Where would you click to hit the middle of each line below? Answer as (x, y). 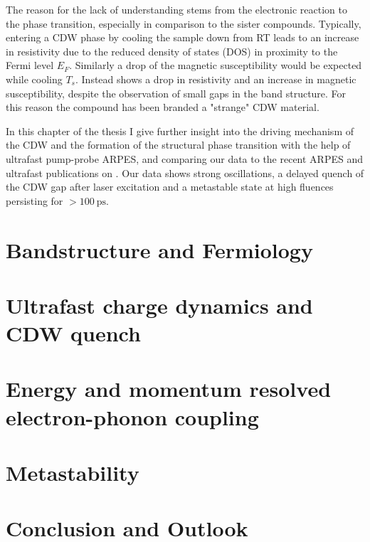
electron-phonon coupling (132, 416)
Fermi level (30, 65)
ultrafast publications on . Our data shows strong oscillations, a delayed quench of (185, 172)
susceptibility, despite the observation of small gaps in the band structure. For (176, 93)
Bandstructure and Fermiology (159, 249)
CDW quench (73, 333)
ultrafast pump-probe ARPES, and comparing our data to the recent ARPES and (185, 158)
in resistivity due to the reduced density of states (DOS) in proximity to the (172, 51)
